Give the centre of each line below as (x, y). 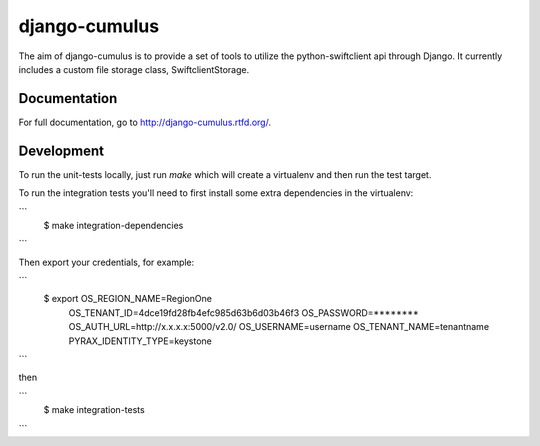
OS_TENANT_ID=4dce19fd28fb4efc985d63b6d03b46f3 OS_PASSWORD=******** (243, 312)
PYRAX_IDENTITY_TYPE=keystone (140, 341)
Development (61, 150)
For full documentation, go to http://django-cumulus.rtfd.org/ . (145, 122)
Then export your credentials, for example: (106, 262)
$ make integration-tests (94, 410)
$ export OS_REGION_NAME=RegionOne (127, 299)
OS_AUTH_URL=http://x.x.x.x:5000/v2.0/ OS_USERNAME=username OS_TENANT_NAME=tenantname (279, 327)
